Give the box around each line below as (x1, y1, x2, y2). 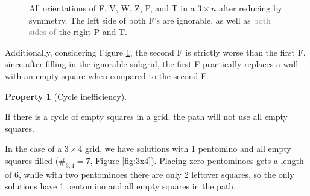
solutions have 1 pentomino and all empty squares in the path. (5, 180, 236, 192)
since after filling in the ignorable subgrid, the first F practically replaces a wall (5, 57, 299, 70)
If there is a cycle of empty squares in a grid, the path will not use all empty (5, 110, 288, 123)
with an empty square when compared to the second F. (5, 69, 209, 82)
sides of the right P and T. (29, 25, 127, 38)
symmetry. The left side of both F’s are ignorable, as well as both (29, 13, 271, 26)
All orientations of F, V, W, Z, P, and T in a (29, 2, 195, 14)
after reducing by (218, 2, 282, 14)
